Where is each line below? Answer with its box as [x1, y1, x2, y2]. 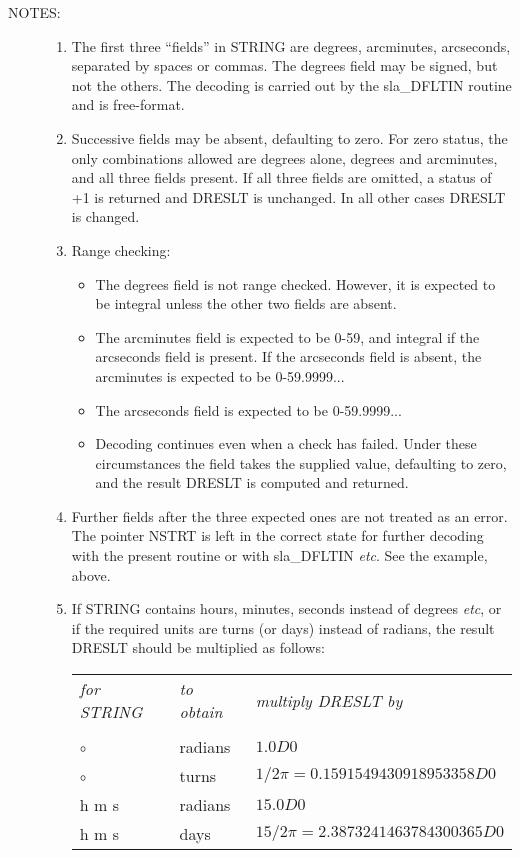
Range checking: [71, 239, 171, 260]
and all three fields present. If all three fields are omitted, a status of [71, 167, 492, 188]
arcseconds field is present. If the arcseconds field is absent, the [95, 346, 482, 367]
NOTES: [8, 2, 61, 22]
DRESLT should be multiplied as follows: [71, 637, 325, 658]
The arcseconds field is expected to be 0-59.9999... [95, 399, 402, 420]
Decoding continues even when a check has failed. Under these [95, 433, 477, 454]
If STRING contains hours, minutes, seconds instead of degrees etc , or [71, 598, 502, 619]
